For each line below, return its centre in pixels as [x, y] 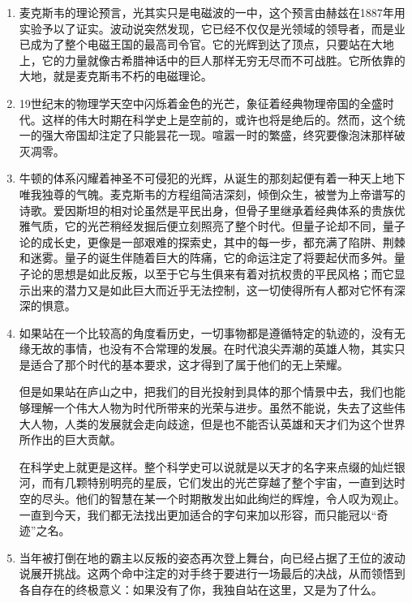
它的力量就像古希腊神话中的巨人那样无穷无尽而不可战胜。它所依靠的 [223, 60]
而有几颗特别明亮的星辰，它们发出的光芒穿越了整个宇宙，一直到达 [218, 482]
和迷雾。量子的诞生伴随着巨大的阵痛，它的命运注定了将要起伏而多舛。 [206, 258]
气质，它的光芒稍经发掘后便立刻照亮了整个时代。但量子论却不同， [206, 226]
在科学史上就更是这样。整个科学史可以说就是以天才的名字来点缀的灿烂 [206, 466]
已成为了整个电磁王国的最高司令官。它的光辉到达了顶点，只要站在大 [201, 44]
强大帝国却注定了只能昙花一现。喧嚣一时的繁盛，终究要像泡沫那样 [218, 135]
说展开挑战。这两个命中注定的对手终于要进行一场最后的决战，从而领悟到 [212, 573]
